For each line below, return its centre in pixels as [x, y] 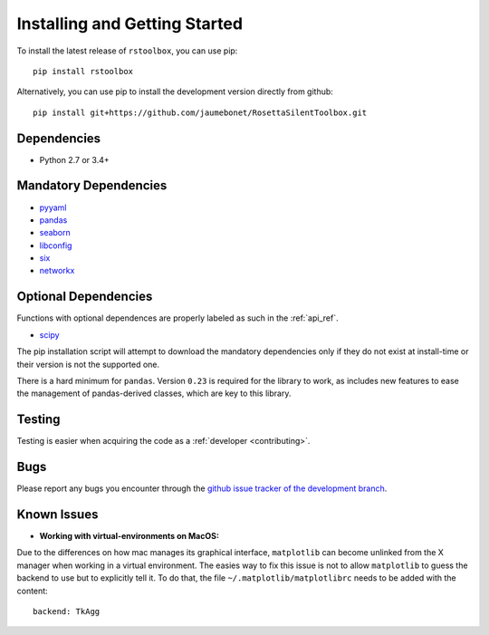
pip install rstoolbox [83, 71]
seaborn [55, 233]
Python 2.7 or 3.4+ [74, 159]
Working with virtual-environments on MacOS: [129, 536]
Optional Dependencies [85, 297]
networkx [57, 271]
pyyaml [53, 207]
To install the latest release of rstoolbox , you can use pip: [127, 51]
